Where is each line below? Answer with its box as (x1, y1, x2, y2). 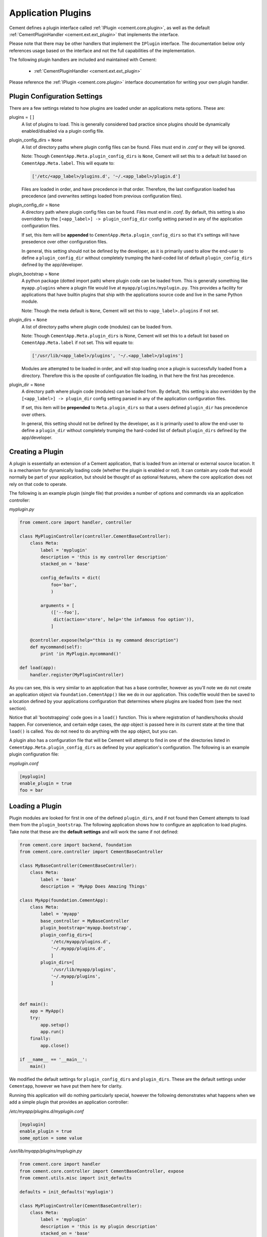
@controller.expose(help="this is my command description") (30, 637, 179, 643)
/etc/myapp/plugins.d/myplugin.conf (9, 1108, 84, 1114)
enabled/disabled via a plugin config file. (21, 128, 105, 134)
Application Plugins (9, 7, 91, 18)
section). (9, 705, 27, 711)
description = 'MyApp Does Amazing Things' (40, 883, 148, 889)
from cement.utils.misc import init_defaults (19, 1175, 132, 1181)
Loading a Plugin (9, 802, 62, 810)
